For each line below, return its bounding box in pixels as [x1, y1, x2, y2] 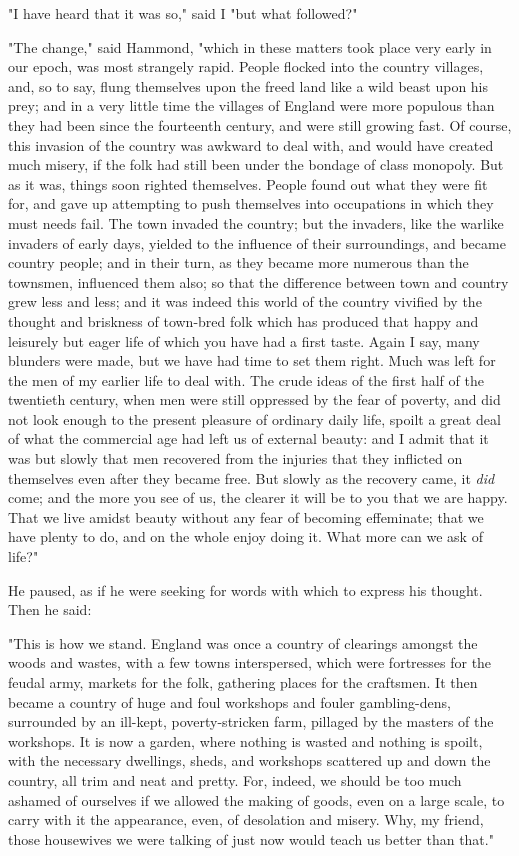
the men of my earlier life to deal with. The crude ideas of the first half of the [8, 369, 484, 390]
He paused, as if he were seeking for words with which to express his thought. [8, 579, 483, 600]
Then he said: [8, 599, 92, 620]
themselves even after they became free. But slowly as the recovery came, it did [8, 467, 495, 488]
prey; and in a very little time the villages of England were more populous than [8, 95, 495, 116]
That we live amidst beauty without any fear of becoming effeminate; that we [8, 506, 484, 527]
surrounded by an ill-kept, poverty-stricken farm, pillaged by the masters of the [8, 711, 494, 732]
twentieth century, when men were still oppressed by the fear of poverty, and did [8, 389, 501, 410]
